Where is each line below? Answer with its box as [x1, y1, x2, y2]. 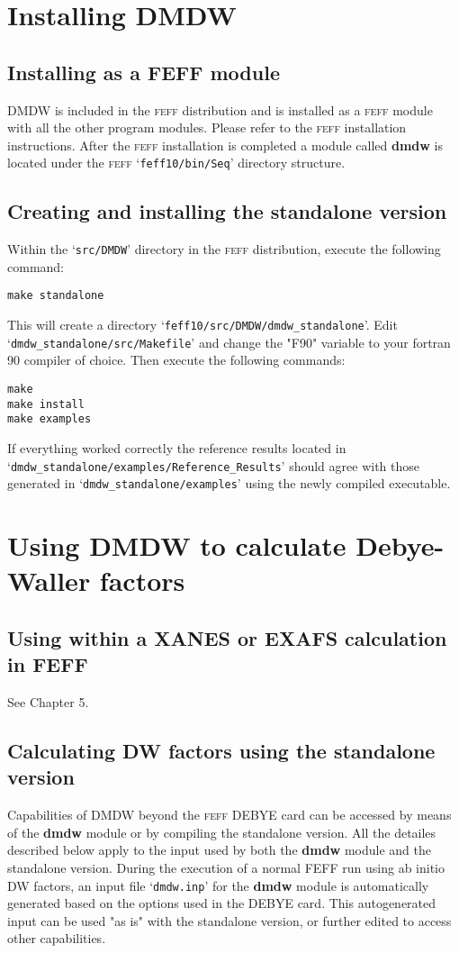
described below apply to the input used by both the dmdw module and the [7, 840, 431, 859]
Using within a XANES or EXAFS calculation [7, 623, 447, 651]
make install [7, 397, 85, 411]
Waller [7, 562, 91, 599]
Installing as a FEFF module [7, 58, 280, 86]
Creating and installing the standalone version [7, 197, 447, 225]
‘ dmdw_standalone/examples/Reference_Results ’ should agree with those [7, 456, 419, 475]
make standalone [7, 289, 104, 303]
